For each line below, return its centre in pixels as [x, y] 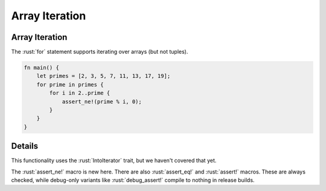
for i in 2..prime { [80, 93]
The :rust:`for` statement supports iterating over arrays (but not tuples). [100, 52]
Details [25, 146]
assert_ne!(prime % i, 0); [102, 102]
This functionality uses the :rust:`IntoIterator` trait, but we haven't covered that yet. [114, 161]
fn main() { [42, 68]
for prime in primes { [70, 84]
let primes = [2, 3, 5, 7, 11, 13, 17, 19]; [104, 76]
